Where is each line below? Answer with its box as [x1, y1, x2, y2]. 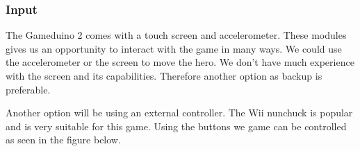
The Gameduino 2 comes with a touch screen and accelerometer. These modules [6, 28, 347, 42]
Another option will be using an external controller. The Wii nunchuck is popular [6, 105, 353, 120]
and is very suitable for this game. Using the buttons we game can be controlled [6, 118, 347, 133]
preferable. [6, 82, 51, 96]
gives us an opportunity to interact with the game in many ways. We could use [6, 41, 342, 55]
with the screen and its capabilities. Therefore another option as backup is [6, 69, 322, 82]
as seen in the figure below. [6, 132, 121, 147]
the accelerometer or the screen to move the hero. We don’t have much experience [6, 55, 354, 69]
